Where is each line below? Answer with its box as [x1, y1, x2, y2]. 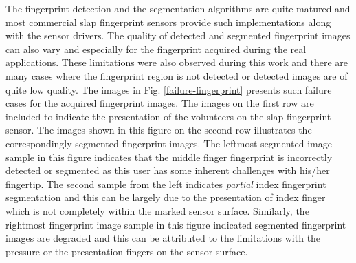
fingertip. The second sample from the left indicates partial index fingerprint [5, 176, 326, 191]
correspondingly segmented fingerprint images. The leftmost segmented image [5, 136, 332, 150]
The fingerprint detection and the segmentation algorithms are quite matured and [5, 1, 351, 15]
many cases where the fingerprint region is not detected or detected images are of [5, 68, 348, 83]
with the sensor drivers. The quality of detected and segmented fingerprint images [5, 28, 351, 43]
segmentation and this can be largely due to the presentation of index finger [5, 190, 326, 204]
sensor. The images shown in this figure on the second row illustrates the [5, 123, 312, 137]
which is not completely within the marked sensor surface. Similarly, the [5, 203, 309, 218]
